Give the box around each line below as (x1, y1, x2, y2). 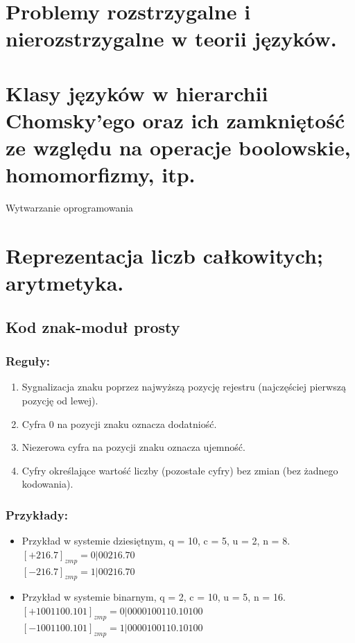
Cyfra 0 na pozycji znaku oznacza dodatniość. (21, 416, 217, 431)
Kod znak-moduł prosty (6, 316, 180, 337)
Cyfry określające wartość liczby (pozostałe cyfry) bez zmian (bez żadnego (21, 463, 338, 477)
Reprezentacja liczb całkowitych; (6, 241, 323, 270)
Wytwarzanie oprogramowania (6, 200, 134, 215)
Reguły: (6, 352, 51, 370)
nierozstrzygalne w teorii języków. (6, 24, 337, 53)
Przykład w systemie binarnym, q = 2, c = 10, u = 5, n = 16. (21, 590, 286, 604)
